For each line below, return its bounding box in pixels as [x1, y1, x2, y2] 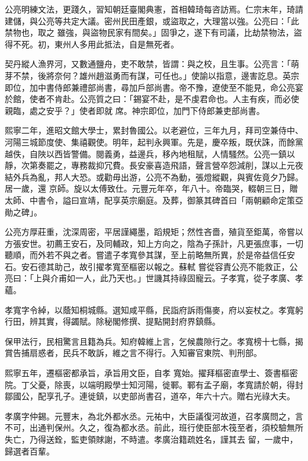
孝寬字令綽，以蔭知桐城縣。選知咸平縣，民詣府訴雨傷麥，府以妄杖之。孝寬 [5, 303, 295, 316]
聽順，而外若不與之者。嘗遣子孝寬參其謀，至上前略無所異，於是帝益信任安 [5, 249, 295, 261]
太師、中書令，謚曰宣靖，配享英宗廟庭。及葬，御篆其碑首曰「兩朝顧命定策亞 [5, 193, 303, 206]
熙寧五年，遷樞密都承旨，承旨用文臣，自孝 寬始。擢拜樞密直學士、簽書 [5, 367, 281, 379]
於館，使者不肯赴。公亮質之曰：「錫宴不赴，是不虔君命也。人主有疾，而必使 [5, 93, 299, 105]
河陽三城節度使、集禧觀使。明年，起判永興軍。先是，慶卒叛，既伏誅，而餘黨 [5, 135, 303, 148]
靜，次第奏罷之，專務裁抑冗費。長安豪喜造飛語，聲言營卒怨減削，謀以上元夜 [5, 159, 303, 171]
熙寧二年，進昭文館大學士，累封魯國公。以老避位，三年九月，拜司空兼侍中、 [5, 124, 303, 136]
